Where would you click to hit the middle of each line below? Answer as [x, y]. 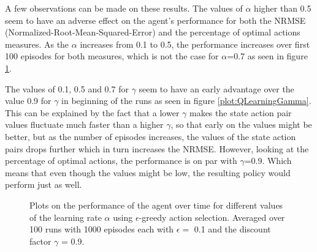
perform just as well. [44, 184]
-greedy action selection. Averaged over [212, 217]
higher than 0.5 [283, 8]
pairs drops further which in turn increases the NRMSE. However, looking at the [157, 148]
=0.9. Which [268, 161]
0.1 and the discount [232, 229]
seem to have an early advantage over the [216, 88]
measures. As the [37, 44]
